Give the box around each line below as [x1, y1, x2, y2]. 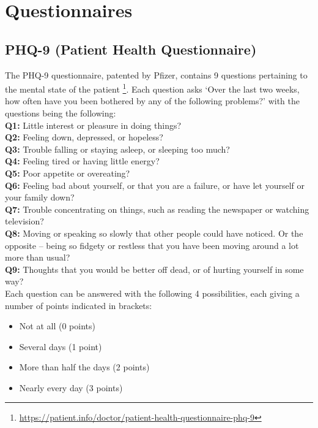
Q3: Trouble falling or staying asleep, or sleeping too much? [5, 142, 230, 155]
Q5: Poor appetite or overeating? [5, 166, 130, 179]
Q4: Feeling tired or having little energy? [5, 155, 160, 167]
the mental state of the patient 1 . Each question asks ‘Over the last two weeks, [5, 81, 300, 95]
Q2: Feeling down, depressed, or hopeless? [5, 131, 163, 143]
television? [5, 215, 44, 227]
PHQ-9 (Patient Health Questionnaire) [5, 39, 257, 58]
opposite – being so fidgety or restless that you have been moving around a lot [5, 239, 299, 251]
